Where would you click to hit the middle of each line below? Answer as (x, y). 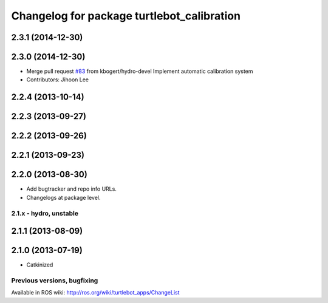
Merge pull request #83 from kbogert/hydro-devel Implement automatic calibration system (140, 71)
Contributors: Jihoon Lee (58, 80)
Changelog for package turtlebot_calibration (126, 16)
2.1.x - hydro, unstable (45, 213)
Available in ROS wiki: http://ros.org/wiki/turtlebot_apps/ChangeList (95, 293)
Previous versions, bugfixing (55, 281)
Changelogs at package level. (63, 197)
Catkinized (40, 265)
